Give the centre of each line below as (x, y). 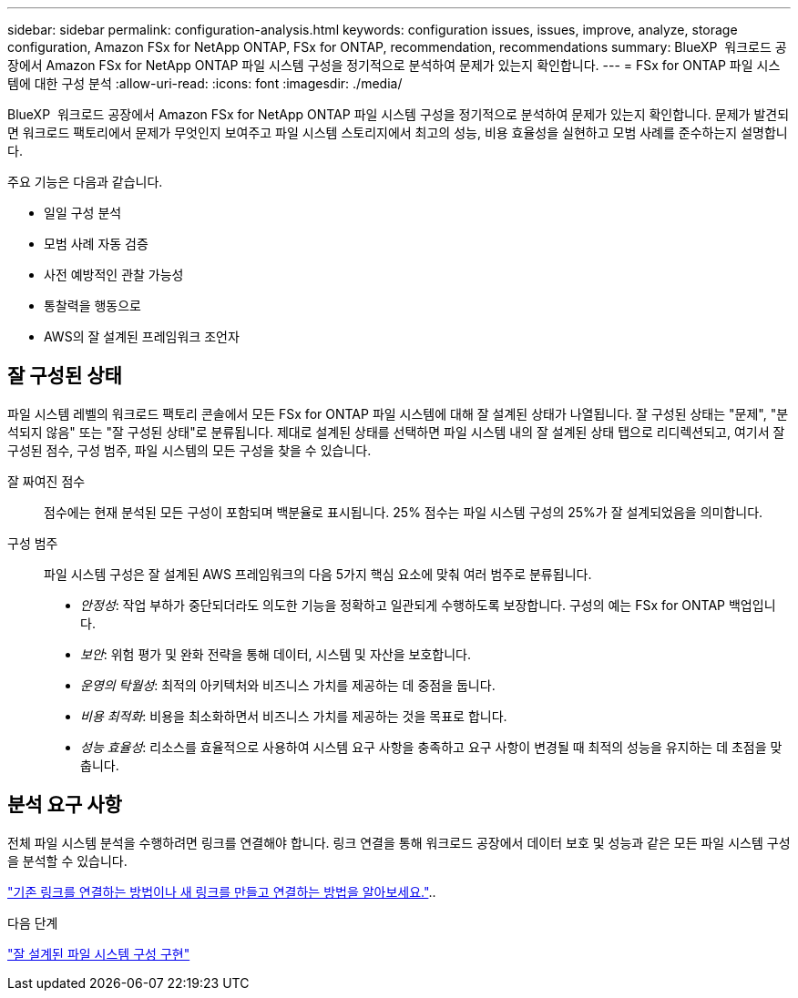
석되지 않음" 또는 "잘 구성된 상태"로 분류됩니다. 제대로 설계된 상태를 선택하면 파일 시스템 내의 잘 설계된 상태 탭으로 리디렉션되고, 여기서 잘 (396, 432)
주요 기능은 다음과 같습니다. (85, 182)
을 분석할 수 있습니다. (67, 861)
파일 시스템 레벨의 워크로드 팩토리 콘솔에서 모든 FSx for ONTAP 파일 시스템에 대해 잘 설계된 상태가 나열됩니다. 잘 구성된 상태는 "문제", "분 (398, 413)
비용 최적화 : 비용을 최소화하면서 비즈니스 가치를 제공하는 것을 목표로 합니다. (294, 716)
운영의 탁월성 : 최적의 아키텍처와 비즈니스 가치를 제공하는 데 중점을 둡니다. (288, 685)
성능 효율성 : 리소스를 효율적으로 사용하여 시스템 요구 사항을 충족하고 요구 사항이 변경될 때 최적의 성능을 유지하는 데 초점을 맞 (431, 747)
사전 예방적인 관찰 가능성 (114, 275)
